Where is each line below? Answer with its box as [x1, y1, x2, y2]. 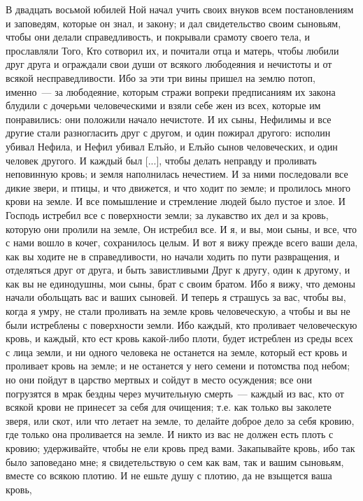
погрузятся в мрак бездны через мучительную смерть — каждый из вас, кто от [6, 386, 344, 400]
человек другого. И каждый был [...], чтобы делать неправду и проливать [6, 153, 317, 167]
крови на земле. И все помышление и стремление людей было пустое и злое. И [6, 194, 346, 209]
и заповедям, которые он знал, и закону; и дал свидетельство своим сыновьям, [6, 15, 341, 30]
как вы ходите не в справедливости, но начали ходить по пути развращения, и [6, 248, 340, 263]
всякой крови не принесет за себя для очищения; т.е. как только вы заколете [6, 400, 332, 414]
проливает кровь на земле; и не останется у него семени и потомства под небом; [6, 358, 350, 373]
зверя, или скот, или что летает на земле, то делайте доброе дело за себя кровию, [6, 413, 355, 428]
